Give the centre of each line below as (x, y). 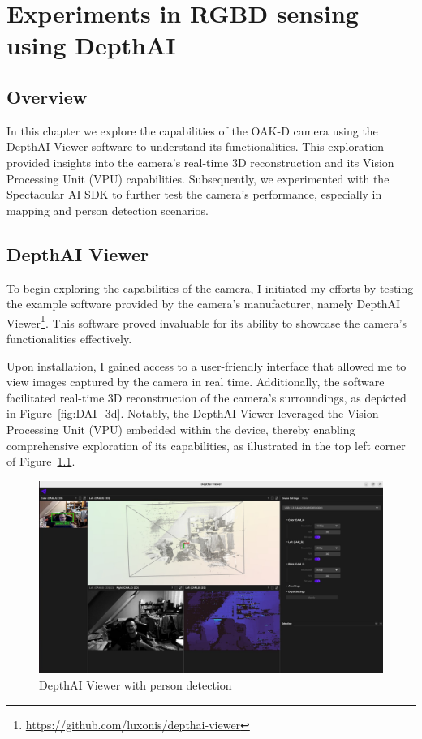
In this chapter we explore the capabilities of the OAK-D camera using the (192, 130)
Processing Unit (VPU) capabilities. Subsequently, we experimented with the (198, 178)
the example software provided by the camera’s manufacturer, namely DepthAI (204, 304)
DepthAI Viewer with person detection (136, 684)
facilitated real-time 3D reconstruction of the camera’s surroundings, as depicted (207, 397)
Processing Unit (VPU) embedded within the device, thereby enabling (181, 429)
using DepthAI (91, 45)
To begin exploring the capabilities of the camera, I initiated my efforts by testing (210, 288)
